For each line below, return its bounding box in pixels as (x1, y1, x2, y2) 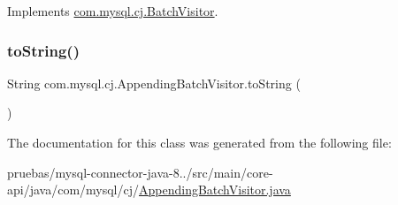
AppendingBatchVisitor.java (139, 180, 291, 199)
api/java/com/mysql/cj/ (7, 180, 140, 199)
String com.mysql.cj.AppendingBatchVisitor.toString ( (7, 73, 301, 92)
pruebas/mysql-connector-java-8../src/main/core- (7, 163, 273, 181)
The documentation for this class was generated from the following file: (7, 133, 392, 151)
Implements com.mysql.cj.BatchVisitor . (7, 2, 218, 19)
